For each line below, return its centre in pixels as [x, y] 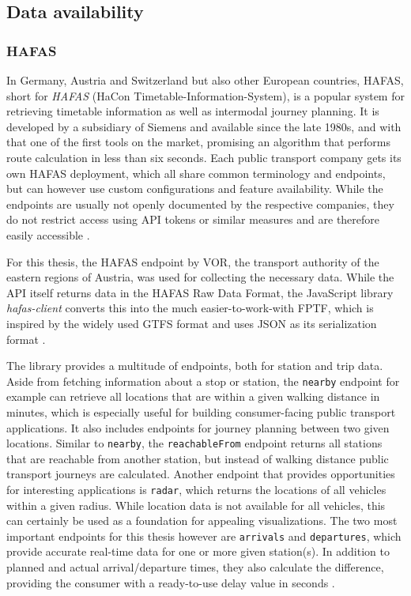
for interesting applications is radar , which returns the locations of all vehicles [196, 489]
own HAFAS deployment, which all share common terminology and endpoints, [196, 173]
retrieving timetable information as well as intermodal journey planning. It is [193, 111]
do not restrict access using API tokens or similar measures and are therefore [193, 219]
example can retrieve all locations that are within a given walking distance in [193, 396]
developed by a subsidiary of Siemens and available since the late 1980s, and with [204, 126]
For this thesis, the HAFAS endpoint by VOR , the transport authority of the [193, 261]
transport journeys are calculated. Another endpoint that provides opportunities [201, 474]
